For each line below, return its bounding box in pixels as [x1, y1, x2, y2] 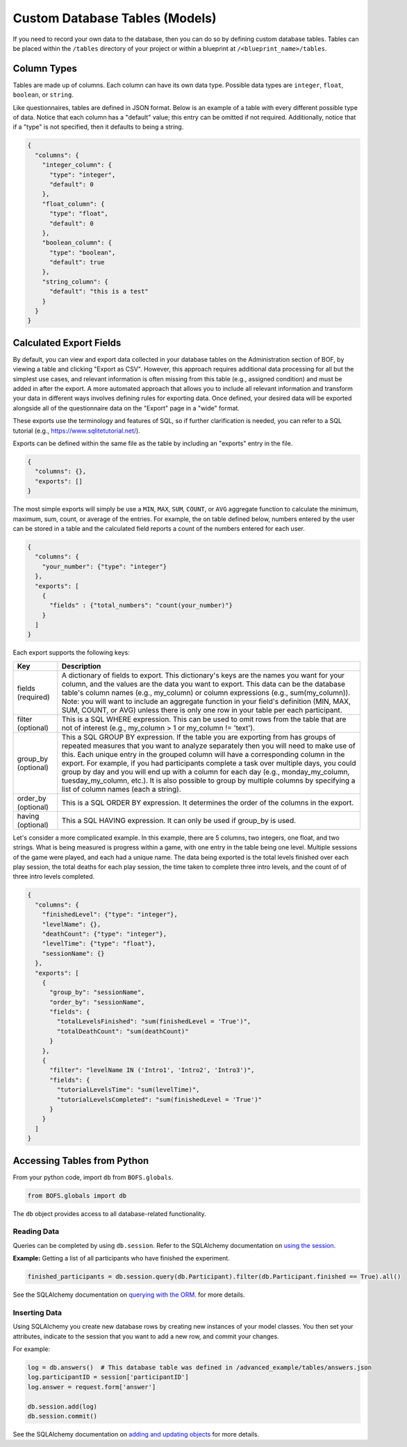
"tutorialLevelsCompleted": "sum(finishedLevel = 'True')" [56, 1096, 263, 1103]
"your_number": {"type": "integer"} [42, 562, 167, 570]
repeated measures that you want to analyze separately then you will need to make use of [61, 741, 356, 751]
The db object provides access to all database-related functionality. [13, 1209, 206, 1217]
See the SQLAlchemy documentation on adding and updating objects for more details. [13, 1430, 260, 1438]
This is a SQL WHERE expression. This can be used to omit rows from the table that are [61, 714, 347, 723]
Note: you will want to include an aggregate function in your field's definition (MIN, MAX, [61, 696, 351, 706]
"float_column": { [42, 200, 105, 208]
